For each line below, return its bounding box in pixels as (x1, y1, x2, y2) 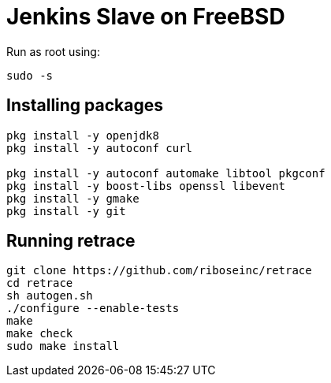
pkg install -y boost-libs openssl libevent (6, 179, 286, 192)
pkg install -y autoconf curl (6, 141, 193, 154)
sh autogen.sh (6, 289, 93, 303)
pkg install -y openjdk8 (6, 128, 159, 142)
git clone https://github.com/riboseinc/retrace (6, 264, 312, 277)
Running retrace (6, 231, 136, 251)
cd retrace (6, 277, 73, 290)
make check (6, 327, 73, 340)
